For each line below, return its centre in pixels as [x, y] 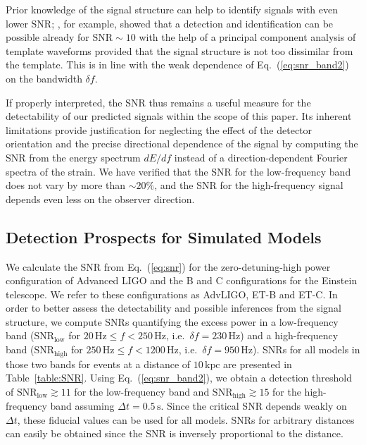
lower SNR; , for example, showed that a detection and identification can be [170, 23]
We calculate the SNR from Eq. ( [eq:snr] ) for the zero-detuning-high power [168, 266]
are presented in [258, 364]
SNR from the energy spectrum [73, 157]
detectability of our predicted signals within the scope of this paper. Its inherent [179, 116]
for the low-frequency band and [142, 391]
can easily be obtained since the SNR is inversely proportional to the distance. [175, 433]
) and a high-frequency [289, 335]
